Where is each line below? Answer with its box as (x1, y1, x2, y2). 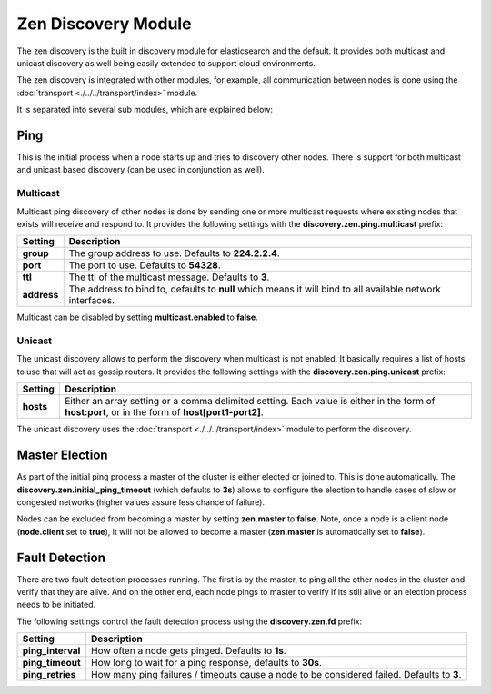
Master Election (16, 448, 108, 463)
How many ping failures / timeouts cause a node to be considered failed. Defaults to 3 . (91, 669, 462, 681)
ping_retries (22, 669, 76, 681)
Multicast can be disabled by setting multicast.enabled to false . (16, 312, 258, 322)
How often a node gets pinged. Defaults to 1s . (91, 645, 286, 658)
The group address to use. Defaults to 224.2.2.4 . (68, 247, 281, 260)
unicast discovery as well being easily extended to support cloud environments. (16, 57, 316, 68)
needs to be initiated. (16, 600, 96, 610)
